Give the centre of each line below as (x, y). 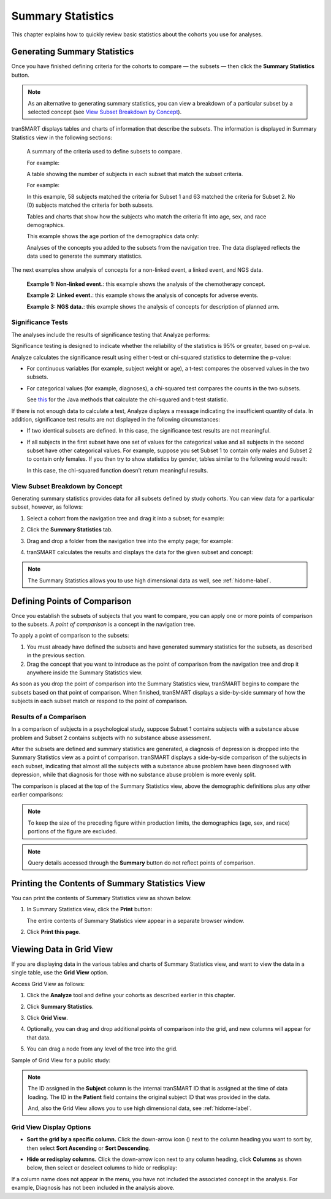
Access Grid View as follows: (48, 984)
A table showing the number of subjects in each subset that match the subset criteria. (135, 174)
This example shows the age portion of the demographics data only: (113, 236)
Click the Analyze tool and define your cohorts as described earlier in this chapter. (131, 995)
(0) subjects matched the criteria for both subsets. (90, 205)
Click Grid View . (48, 1017)
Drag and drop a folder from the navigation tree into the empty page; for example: (130, 541)
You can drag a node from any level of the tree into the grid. (102, 1049)
